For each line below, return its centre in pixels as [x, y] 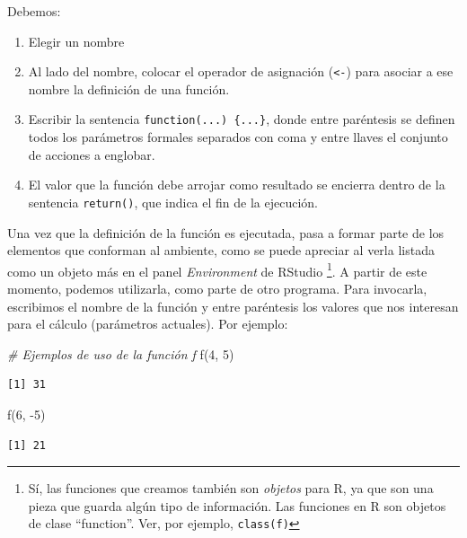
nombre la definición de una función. [129, 88]
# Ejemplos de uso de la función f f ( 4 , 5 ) [121, 353]
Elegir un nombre [76, 41]
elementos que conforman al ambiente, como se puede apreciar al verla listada [221, 250]
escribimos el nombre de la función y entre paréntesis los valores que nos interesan [233, 306]
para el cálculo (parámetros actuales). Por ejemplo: [148, 324]
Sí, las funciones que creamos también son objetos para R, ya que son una [231, 488]
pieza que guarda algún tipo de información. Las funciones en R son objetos [237, 505]
